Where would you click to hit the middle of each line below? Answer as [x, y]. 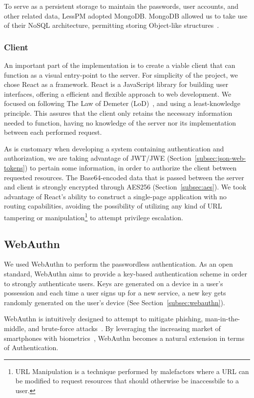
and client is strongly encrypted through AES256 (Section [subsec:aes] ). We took [125, 187]
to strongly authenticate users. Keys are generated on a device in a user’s [114, 283]
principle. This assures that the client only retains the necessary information [118, 113]
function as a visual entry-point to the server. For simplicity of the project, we [121, 74]
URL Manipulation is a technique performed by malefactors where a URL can [132, 371]
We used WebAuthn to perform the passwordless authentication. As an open [118, 264]
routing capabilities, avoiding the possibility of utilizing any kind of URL [113, 206]
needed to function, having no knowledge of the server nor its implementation [120, 122]
